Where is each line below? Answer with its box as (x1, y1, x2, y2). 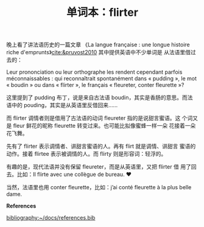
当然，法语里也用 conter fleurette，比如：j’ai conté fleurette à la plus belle (6, 184, 192, 191)
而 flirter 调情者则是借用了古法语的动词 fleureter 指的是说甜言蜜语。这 (6, 114, 181, 122)
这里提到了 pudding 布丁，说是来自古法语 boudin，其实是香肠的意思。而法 (6, 94, 193, 101)
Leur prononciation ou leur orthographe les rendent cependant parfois (6, 68, 183, 76)
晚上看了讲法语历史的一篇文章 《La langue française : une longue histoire (6, 41, 190, 49)
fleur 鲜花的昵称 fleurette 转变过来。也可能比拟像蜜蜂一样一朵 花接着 (13, 122, 186, 130)
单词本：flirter (66, 5, 139, 19)
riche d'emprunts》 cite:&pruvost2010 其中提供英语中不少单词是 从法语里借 (6, 49, 191, 56)
